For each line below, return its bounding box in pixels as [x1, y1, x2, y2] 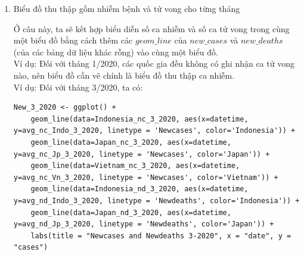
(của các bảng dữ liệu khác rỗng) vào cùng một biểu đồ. [13, 45, 218, 58]
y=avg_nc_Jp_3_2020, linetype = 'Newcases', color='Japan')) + [13, 150, 270, 158]
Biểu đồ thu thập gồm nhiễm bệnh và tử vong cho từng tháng [13, 2, 240, 14]
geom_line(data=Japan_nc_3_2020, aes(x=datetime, [30, 138, 231, 147]
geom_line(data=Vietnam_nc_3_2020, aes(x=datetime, [30, 161, 240, 170]
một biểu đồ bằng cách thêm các [13, 34, 133, 46]
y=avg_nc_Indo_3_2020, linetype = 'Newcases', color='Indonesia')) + [13, 126, 296, 135]
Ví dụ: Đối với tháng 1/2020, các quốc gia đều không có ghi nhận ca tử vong [13, 57, 294, 70]
